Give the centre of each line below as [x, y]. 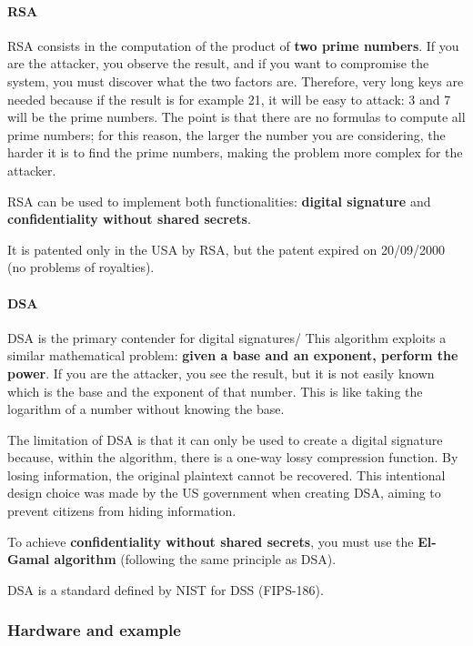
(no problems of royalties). [81, 267]
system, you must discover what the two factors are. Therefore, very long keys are [236, 81]
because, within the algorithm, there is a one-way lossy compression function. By [233, 457]
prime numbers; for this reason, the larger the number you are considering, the [226, 134]
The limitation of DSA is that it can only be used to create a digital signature [225, 439]
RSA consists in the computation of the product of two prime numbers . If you [233, 45]
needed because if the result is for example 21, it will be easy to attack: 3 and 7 [229, 99]
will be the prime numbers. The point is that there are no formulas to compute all [236, 117]
